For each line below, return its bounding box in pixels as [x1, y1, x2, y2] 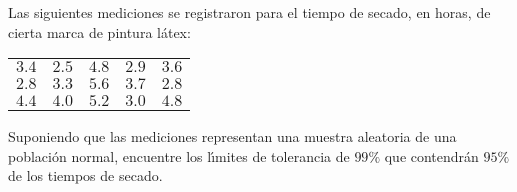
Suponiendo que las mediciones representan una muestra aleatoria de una [8, 126, 457, 147]
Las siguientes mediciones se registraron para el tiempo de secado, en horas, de [8, 2, 491, 22]
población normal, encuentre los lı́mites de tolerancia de [8, 145, 350, 166]
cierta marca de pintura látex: [8, 21, 191, 42]
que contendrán [384, 145, 479, 166]
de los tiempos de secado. [8, 165, 163, 186]
